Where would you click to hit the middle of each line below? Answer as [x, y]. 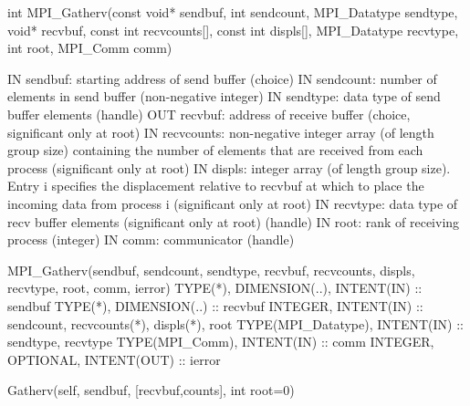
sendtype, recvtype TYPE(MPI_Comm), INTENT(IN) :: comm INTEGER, [221, 342]
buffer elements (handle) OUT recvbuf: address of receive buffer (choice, [209, 114]
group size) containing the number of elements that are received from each [215, 150]
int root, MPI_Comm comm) [90, 48]
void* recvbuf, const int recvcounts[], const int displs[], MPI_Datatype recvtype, [233, 30]
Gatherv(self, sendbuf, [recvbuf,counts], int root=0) [151, 390]
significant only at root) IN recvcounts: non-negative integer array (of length [221, 132]
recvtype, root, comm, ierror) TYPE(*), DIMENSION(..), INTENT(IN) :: [215, 288]
